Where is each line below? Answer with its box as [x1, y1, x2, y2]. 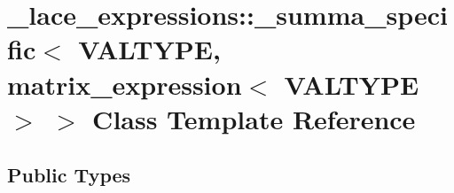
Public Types [7, 161, 131, 189]
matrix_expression [7, 66, 242, 102]
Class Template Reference [92, 100, 416, 136]
